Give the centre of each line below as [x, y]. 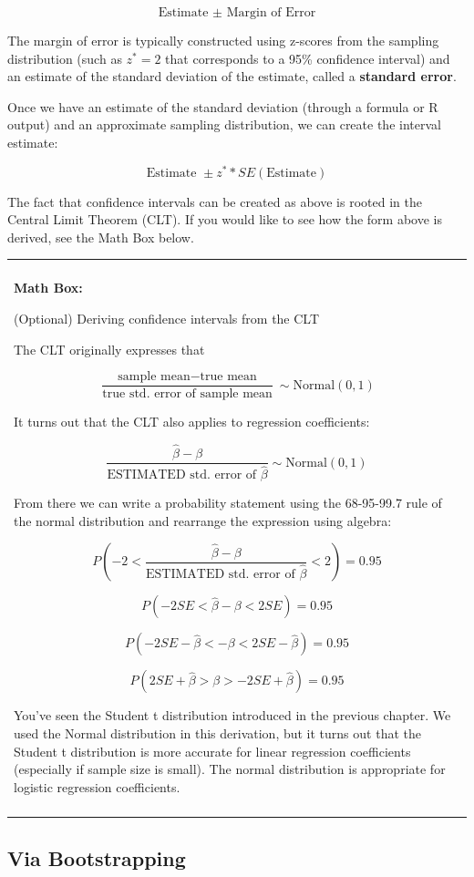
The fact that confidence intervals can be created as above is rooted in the [215, 201]
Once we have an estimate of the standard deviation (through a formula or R [223, 106]
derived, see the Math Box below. [101, 237]
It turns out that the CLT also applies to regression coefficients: [192, 422]
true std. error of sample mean [187, 394]
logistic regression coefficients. [97, 786]
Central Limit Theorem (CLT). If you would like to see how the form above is [225, 219]
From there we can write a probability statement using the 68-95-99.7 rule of [228, 503]
